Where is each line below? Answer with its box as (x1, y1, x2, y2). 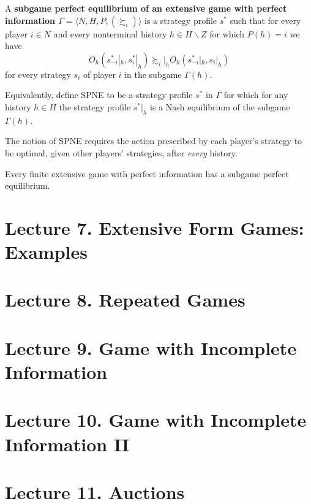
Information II (5, 431, 130, 456)
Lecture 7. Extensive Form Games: (5, 215, 304, 240)
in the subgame (124, 67, 182, 80)
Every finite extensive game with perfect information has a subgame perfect (5, 167, 289, 180)
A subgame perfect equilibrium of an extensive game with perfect (5, 2, 287, 14)
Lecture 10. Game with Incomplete (5, 407, 307, 432)
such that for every (230, 13, 301, 26)
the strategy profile (59, 100, 131, 113)
